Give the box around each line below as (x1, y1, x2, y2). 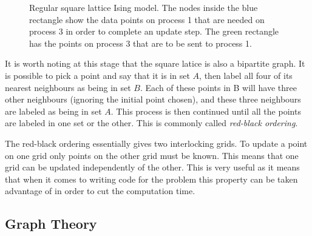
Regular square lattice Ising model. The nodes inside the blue (29, 1, 258, 13)
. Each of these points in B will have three (140, 81, 297, 93)
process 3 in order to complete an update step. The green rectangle (29, 25, 279, 38)
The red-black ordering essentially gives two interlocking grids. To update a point (5, 137, 308, 149)
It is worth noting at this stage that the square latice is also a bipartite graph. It (5, 57, 305, 70)
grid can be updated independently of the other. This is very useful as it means (5, 161, 300, 174)
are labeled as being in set (5, 104, 102, 117)
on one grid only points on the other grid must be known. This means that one (5, 149, 299, 161)
